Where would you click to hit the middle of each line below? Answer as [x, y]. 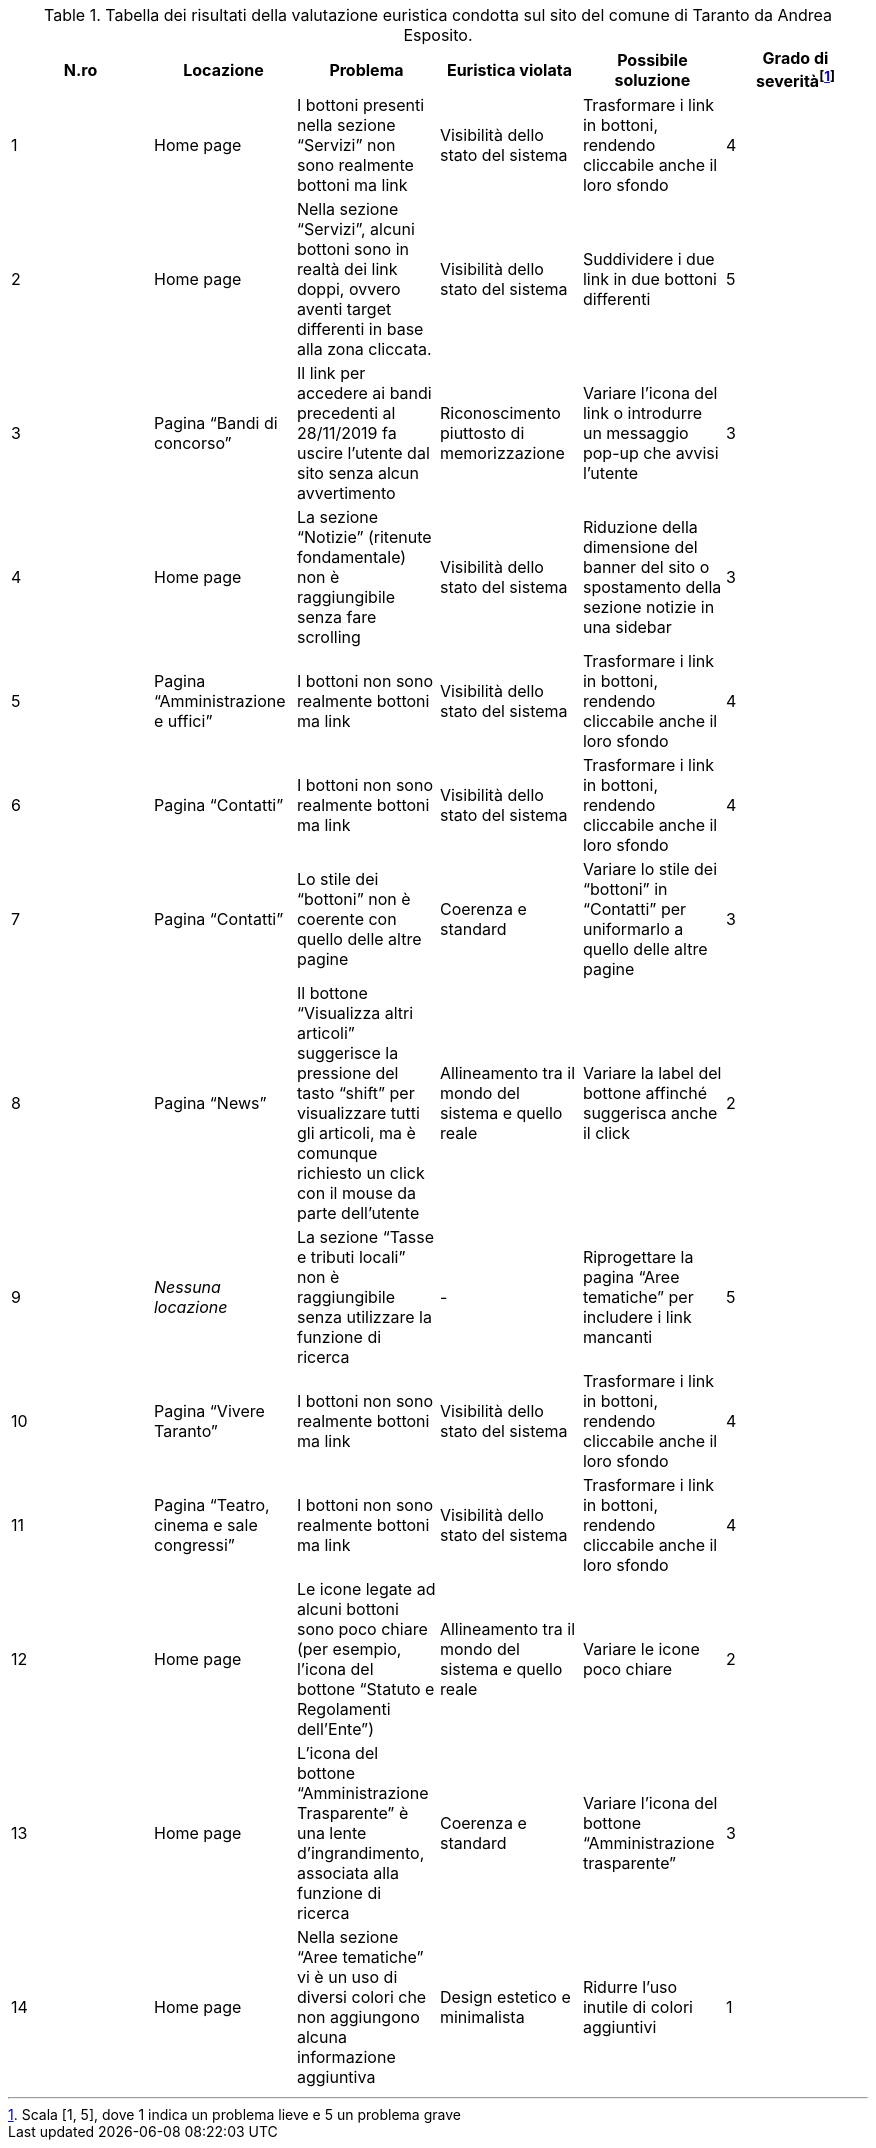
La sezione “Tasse [365, 1237]
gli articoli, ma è [356, 1133]
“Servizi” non [346, 145]
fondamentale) [351, 557]
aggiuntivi [619, 2027]
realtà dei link [347, 269]
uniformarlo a [633, 929]
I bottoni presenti [360, 105]
